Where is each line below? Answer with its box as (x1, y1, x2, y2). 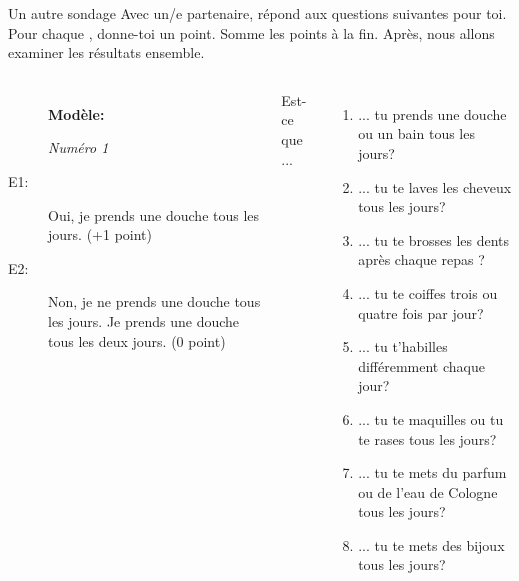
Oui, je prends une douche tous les (48, 204, 260, 225)
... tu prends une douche (358, 103, 507, 124)
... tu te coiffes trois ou (358, 282, 498, 303)
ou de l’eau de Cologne (358, 481, 498, 502)
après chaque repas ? (358, 249, 485, 270)
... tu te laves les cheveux (358, 176, 512, 197)
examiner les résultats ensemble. (8, 42, 205, 63)
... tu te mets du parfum (358, 462, 507, 483)
